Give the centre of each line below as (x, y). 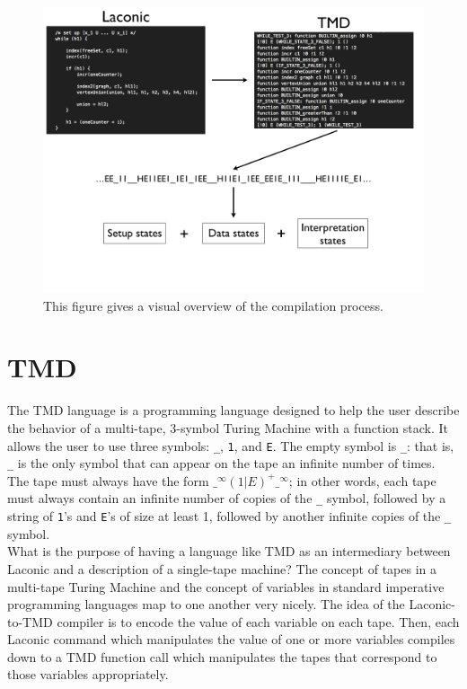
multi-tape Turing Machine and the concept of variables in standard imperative (226, 586)
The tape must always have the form (108, 480)
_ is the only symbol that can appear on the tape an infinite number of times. (221, 463)
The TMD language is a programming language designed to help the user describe (233, 410)
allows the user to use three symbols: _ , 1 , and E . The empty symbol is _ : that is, (231, 445)
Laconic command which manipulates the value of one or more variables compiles (231, 639)
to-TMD (30, 621)
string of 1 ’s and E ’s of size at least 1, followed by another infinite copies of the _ (229, 516)
